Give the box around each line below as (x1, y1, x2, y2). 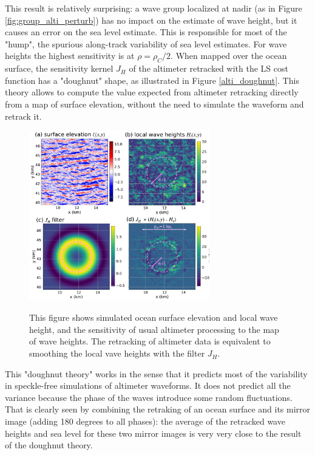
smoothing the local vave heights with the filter (29, 347, 205, 360)
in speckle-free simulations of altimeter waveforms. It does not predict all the (5, 379, 291, 392)
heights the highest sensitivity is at (5, 49, 135, 62)
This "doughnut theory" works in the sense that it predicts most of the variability (5, 367, 308, 380)
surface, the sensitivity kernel (5, 62, 113, 75)
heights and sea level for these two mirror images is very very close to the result (5, 426, 302, 439)
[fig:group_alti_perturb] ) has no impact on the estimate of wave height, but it (5, 13, 297, 26)
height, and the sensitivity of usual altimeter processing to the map (29, 323, 279, 335)
